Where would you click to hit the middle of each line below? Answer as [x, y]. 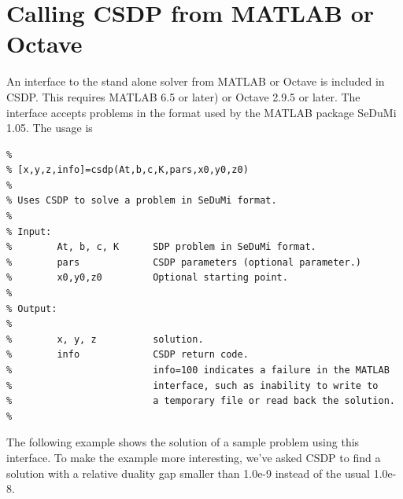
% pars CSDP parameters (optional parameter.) [184, 262]
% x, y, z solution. [105, 339]
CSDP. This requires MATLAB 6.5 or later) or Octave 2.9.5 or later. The [183, 96]
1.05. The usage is [50, 128]
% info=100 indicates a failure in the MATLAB [198, 370]
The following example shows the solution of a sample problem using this [183, 442]
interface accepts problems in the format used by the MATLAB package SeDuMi [201, 112]
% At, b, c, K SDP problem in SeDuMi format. [161, 247]
